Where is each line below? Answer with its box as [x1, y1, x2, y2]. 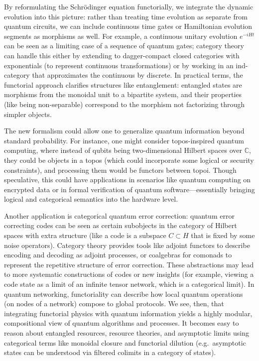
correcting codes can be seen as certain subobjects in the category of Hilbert [4, 220, 237, 231]
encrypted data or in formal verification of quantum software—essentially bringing [4, 184, 255, 194]
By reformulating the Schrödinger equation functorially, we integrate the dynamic [4, 1, 254, 11]
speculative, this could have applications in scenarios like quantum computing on [4, 174, 251, 185]
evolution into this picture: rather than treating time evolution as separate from [4, 11, 248, 21]
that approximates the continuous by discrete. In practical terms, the [32, 70, 243, 80]
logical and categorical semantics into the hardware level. [4, 194, 178, 204]
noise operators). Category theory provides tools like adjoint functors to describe [4, 240, 250, 250]
